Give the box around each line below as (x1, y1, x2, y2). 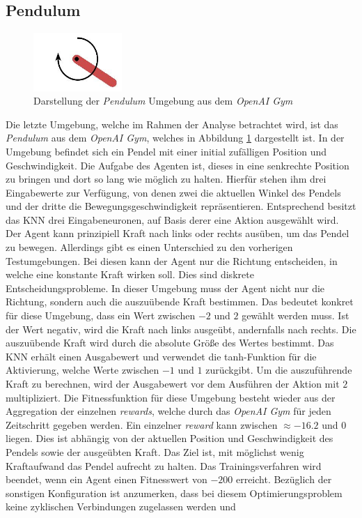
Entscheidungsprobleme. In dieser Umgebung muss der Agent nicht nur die (6, 280, 325, 295)
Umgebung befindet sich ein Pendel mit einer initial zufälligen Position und (6, 144, 327, 158)
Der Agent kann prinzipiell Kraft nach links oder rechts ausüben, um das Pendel (6, 226, 349, 241)
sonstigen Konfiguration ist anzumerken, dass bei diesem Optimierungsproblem (6, 485, 343, 500)
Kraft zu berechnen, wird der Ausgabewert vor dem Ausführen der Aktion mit (6, 376, 340, 391)
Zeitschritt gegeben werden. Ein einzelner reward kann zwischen (6, 417, 278, 432)
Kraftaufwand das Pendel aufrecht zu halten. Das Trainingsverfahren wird (6, 458, 322, 473)
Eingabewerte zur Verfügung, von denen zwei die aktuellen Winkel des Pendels (6, 185, 341, 199)
